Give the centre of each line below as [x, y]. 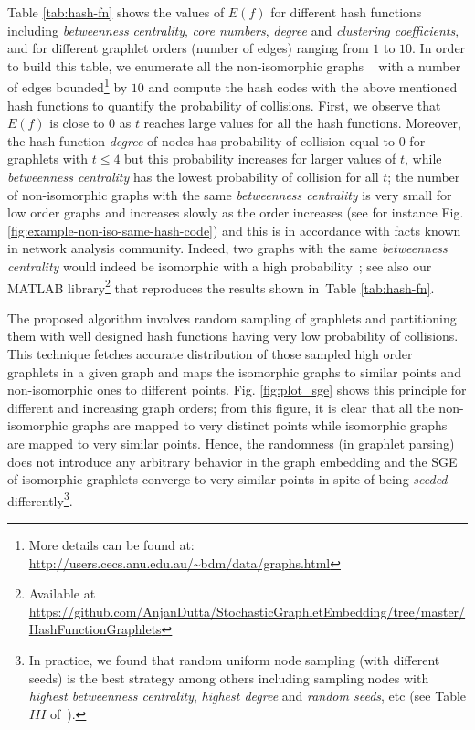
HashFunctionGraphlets [95, 629]
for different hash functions [346, 12]
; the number [424, 176]
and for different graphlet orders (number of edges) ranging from [188, 48]
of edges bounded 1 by [68, 86]
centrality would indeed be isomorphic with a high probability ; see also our [220, 265]
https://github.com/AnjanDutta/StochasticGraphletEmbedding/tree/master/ [247, 611]
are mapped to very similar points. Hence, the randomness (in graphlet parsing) [231, 443]
